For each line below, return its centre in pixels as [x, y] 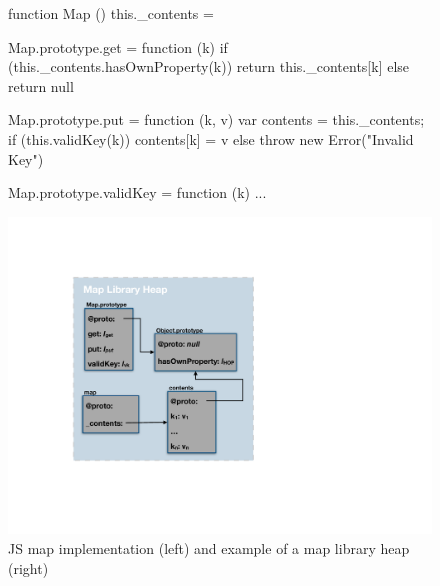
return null [41, 85]
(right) [28, 567]
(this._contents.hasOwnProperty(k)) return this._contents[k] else [209, 66]
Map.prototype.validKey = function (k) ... [137, 192]
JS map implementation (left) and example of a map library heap [209, 547]
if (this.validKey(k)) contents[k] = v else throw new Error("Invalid [211, 138]
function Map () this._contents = [111, 13]
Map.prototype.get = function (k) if [118, 46]
